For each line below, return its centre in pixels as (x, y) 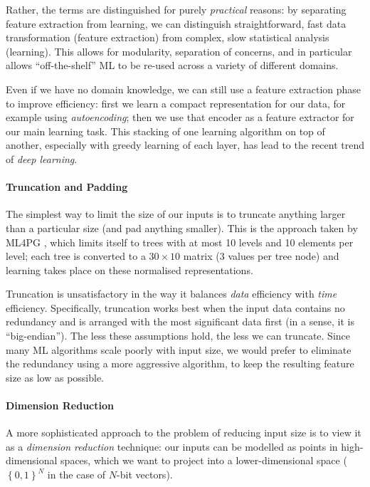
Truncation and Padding (67, 187)
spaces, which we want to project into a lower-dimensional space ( (204, 460)
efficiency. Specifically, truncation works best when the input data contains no (175, 307)
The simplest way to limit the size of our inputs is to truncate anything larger (176, 214)
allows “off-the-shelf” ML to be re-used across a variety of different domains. (172, 65)
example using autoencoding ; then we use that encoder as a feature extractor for (180, 117)
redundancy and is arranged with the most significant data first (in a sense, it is (180, 321)
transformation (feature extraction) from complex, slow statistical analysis (168, 37)
